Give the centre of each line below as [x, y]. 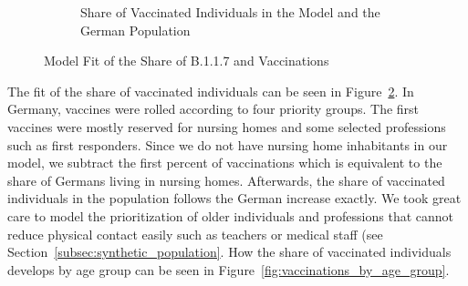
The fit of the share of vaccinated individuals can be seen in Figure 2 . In [211, 91]
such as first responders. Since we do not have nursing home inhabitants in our [228, 144]
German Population [135, 30]
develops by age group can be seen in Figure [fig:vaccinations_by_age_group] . [229, 269]
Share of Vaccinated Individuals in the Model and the [230, 12]
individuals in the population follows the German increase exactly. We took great [234, 198]
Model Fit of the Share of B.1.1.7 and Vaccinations [187, 61]
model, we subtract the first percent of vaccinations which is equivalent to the [225, 163]
